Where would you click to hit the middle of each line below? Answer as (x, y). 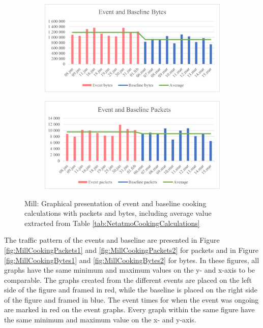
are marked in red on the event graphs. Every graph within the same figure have (129, 309)
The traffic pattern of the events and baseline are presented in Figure (112, 240)
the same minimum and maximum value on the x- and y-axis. (100, 320)
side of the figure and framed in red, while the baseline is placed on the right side (131, 290)
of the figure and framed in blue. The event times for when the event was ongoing (131, 299)
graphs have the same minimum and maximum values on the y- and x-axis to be (130, 270)
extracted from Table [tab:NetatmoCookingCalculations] (112, 223)
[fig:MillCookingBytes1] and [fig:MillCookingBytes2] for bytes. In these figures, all (132, 260)
